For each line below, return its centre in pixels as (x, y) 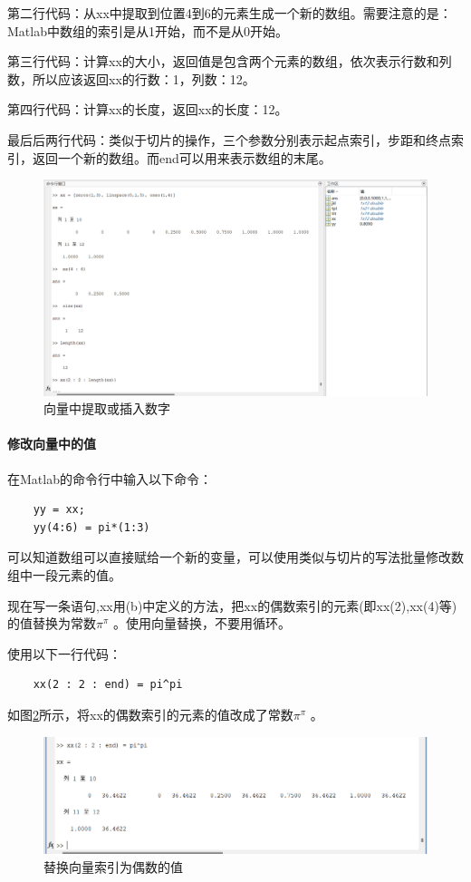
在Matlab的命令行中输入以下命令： (110, 478)
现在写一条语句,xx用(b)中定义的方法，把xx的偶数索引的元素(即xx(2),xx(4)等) (232, 605)
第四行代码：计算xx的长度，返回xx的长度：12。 (148, 109)
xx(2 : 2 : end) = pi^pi (108, 685)
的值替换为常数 (52, 623)
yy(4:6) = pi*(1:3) (91, 527)
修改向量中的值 (52, 444)
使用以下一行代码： (64, 653)
